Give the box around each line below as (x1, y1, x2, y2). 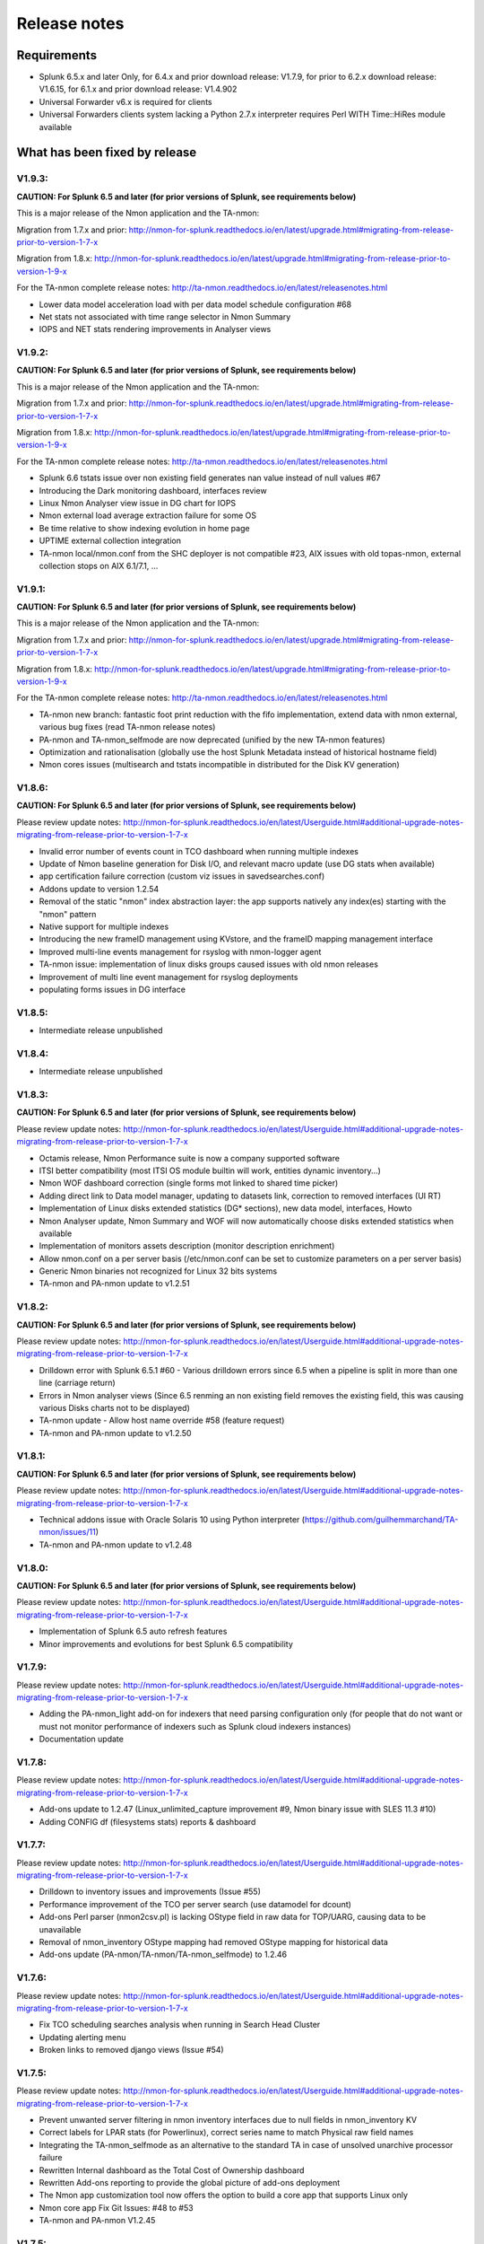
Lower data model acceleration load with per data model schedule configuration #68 (39, 299, 352, 310)
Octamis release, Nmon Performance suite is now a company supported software (39, 1153, 341, 1163)
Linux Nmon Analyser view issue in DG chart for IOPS (39, 497, 237, 508)
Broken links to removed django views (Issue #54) (39, 2045, 224, 2056)
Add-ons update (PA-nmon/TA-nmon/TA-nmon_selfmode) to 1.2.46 (39, 1949, 287, 1960)
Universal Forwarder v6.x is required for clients (39, 96, 212, 107)
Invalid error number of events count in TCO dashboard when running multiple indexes (39, 846, 359, 856)
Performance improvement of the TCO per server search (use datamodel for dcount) (39, 1898, 351, 1909)
